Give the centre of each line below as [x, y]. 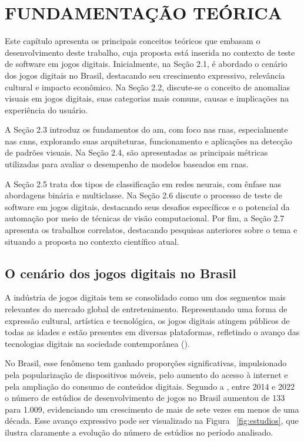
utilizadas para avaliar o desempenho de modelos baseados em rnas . [127, 164]
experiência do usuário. [46, 109]
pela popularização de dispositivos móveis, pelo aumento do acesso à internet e [146, 374]
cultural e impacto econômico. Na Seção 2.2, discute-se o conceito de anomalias [148, 87]
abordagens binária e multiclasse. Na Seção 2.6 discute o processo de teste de [143, 195]
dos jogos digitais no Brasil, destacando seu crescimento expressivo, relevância [145, 75]
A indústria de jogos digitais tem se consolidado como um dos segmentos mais [145, 297]
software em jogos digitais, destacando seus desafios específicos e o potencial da [147, 206]
